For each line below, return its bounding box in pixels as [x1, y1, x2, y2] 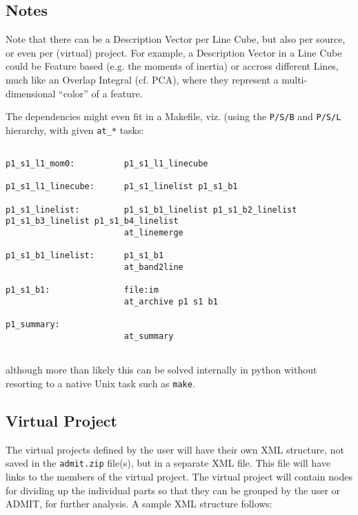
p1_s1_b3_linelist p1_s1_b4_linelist [6, 216, 179, 226]
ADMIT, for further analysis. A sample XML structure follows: [6, 496, 272, 511]
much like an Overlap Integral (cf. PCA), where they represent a [6, 72, 279, 86]
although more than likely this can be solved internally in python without [6, 362, 317, 377]
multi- [281, 72, 308, 86]
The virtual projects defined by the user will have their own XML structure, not [6, 442, 345, 456]
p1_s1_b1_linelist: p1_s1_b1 [6, 251, 164, 261]
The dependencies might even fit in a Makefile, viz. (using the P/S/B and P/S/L [6, 109, 341, 124]
